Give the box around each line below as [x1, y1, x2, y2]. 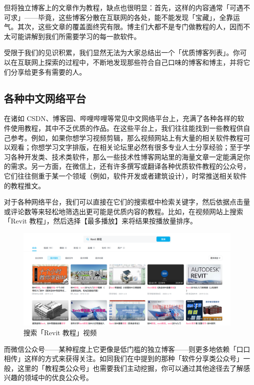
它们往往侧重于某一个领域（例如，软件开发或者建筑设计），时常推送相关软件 [4, 170, 247, 181]
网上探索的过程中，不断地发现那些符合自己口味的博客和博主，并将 [31, 57, 243, 67]
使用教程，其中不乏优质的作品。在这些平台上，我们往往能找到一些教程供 [10, 122, 243, 133]
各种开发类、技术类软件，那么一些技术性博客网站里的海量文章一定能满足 [10, 151, 243, 162]
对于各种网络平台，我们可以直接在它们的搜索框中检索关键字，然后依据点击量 [4, 197, 250, 207]
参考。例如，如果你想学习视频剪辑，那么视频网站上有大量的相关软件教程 [10, 132, 243, 142]
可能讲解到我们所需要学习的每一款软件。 [10, 31, 141, 41]
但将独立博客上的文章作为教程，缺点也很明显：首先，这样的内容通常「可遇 [4, 2, 243, 12]
